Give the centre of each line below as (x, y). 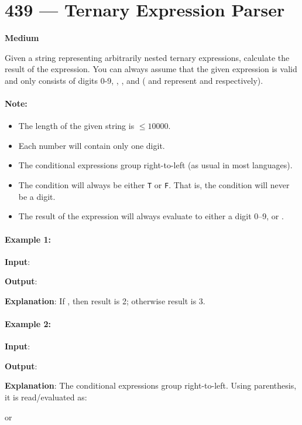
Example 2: (28, 324)
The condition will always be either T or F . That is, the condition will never (154, 185)
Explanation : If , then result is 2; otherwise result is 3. (105, 300)
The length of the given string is (76, 126)
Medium (22, 38)
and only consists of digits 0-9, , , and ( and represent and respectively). (134, 80)
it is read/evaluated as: (46, 397)
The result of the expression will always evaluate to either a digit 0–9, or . (151, 216)
